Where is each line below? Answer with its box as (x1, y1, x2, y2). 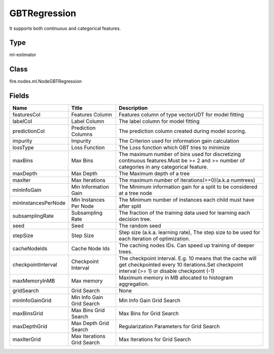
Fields (9, 92, 29, 100)
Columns (71, 131, 93, 138)
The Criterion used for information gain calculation (118, 137, 239, 144)
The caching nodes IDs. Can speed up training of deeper (118, 242, 255, 249)
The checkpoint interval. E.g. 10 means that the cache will (118, 255, 257, 262)
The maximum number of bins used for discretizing (118, 151, 241, 158)
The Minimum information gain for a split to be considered (118, 183, 258, 190)
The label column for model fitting (118, 118, 200, 125)
